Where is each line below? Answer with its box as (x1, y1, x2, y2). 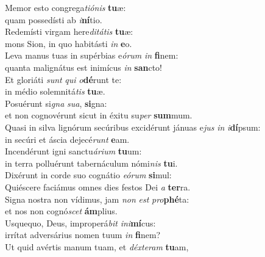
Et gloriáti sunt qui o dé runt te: (5, 73, 122, 85)
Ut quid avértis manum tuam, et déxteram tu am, (5, 240, 189, 253)
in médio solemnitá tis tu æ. (5, 85, 105, 98)
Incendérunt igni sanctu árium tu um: (5, 145, 142, 157)
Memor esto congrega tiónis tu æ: (5, 1, 126, 13)
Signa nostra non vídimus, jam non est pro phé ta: (5, 192, 189, 205)
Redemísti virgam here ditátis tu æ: (5, 25, 133, 38)
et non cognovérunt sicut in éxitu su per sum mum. (5, 109, 193, 121)
